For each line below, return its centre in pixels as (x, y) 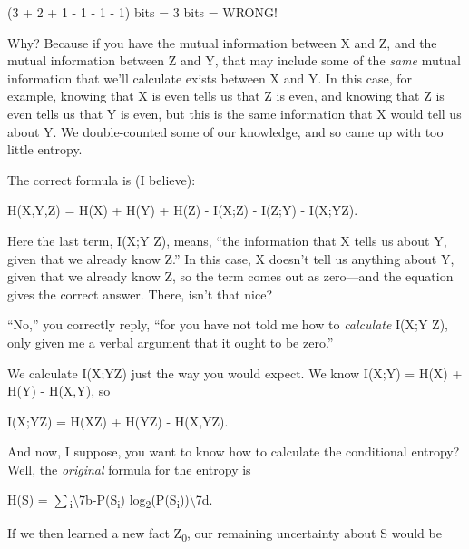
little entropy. (45, 149)
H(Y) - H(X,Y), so (59, 391)
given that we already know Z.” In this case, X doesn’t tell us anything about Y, (231, 258)
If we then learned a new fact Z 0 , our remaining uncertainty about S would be (225, 534)
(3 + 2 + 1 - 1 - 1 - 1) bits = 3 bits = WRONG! (142, 12)
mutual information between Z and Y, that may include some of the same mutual (234, 60)
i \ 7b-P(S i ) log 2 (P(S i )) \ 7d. (141, 501)
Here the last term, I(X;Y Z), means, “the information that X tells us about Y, (227, 240)
